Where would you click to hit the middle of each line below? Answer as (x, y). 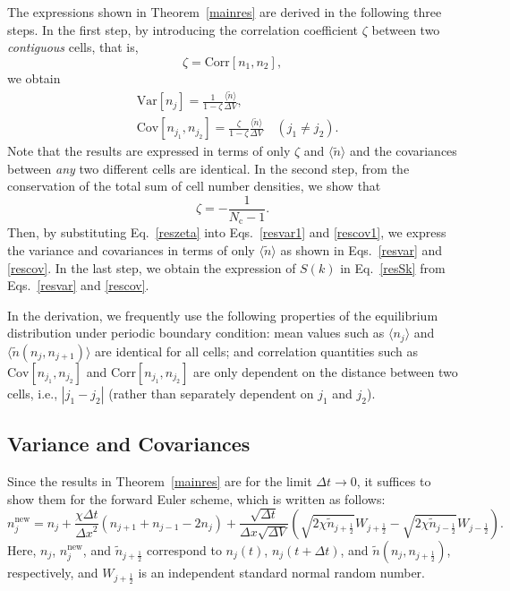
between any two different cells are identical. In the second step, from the (208, 168)
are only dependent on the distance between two (326, 371)
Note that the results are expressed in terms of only (149, 151)
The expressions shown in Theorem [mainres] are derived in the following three (225, 12)
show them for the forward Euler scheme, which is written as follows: (196, 498)
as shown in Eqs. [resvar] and (361, 250)
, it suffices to (394, 481)
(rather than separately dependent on (211, 393)
